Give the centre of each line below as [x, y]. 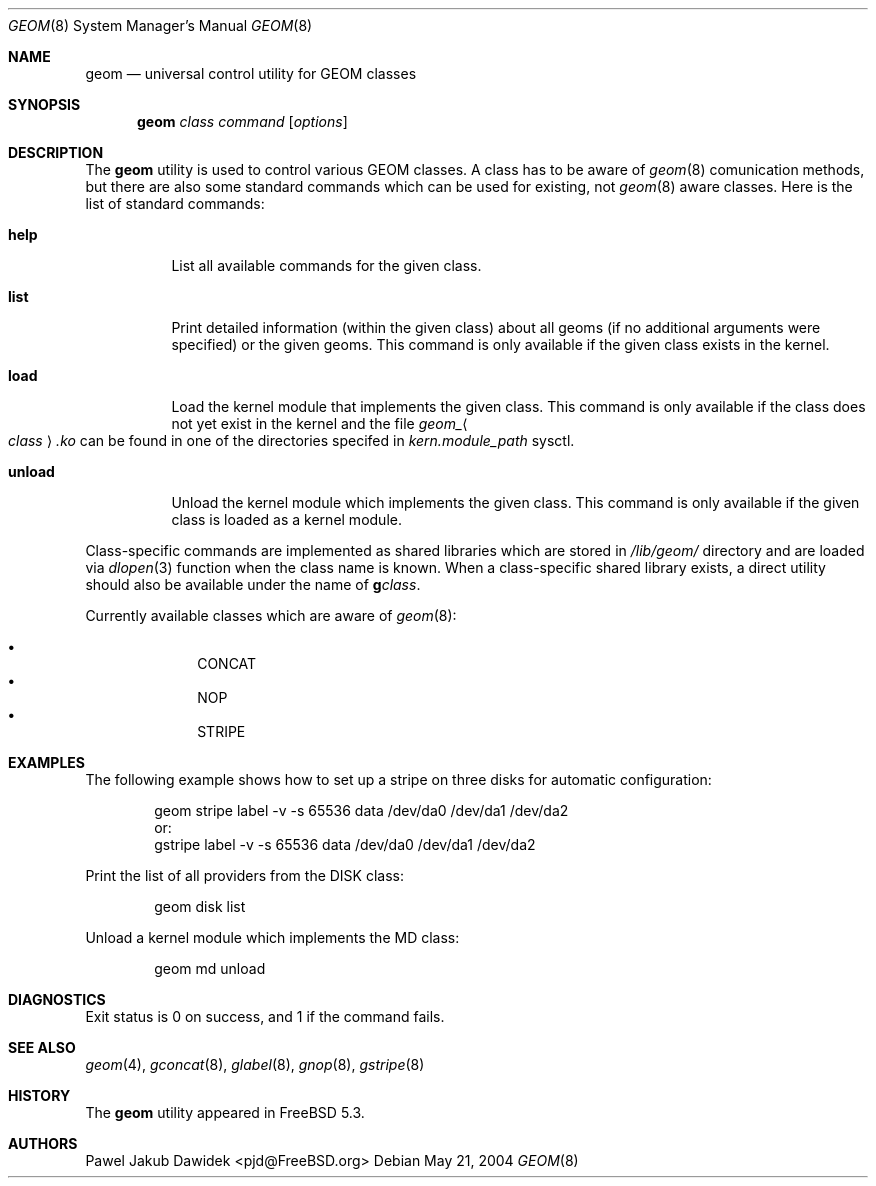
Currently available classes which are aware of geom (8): [271, 615]
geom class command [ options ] [242, 121]
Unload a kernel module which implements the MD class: [272, 937]
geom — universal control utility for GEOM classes [251, 73]
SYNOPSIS [44, 104]
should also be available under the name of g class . [253, 584]
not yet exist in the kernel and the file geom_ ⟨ [319, 423]
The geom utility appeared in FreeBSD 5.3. [225, 1112]
